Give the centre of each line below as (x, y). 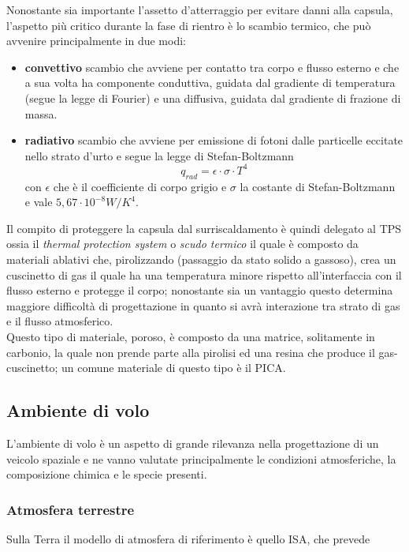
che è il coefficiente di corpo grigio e (140, 186)
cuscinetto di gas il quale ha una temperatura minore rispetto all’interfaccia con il (204, 274)
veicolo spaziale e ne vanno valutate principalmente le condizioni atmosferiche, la (201, 458)
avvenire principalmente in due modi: (96, 41)
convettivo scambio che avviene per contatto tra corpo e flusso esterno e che (212, 67)
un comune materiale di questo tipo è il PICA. (174, 368)
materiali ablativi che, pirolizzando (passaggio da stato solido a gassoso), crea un (201, 259)
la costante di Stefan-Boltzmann (318, 186)
